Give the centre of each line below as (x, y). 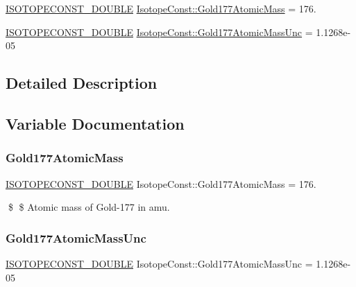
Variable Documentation (95, 123)
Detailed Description (82, 83)
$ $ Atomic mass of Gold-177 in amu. (89, 207)
